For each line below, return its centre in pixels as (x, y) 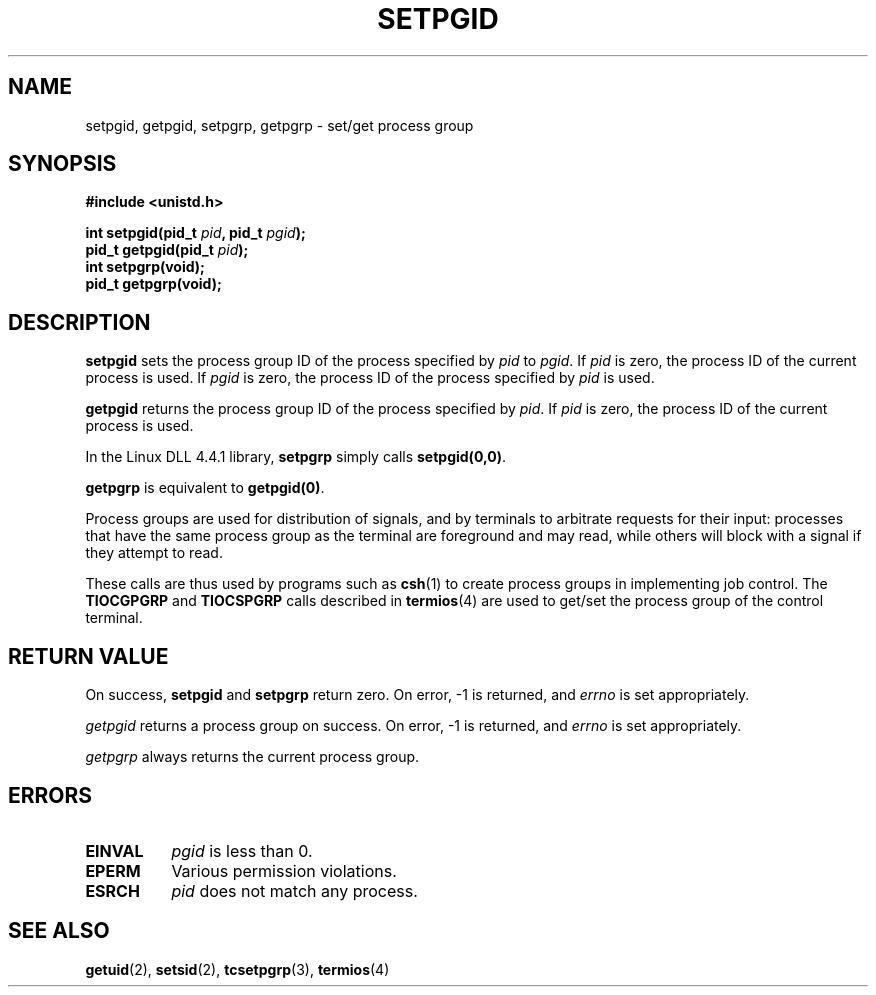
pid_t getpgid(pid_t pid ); (167, 250)
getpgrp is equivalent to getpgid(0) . (205, 488)
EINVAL (114, 850)
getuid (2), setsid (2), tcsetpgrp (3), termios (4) (237, 969)
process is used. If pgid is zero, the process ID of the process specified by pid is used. (370, 378)
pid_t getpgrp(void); (153, 284)
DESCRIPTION (79, 322)
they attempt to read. (154, 553)
